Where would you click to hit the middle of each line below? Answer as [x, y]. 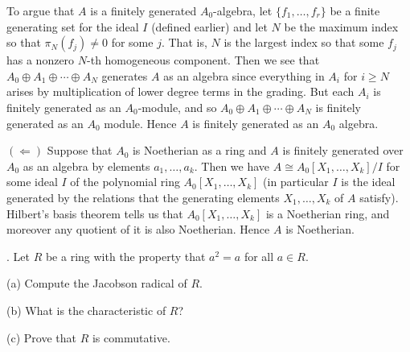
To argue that [41, 10]
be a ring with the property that [125, 256]
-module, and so [177, 107]
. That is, [184, 42]
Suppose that [80, 150]
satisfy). [379, 197]
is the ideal [368, 182]
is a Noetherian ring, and [328, 213]
